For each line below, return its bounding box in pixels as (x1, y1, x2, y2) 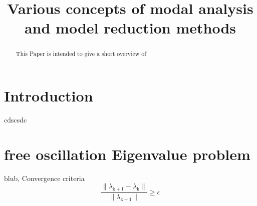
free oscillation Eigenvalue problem (4, 143, 250, 164)
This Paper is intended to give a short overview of (16, 49, 146, 58)
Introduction (4, 85, 93, 106)
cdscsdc (4, 114, 27, 124)
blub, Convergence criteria (4, 172, 85, 183)
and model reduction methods (24, 17, 236, 38)
